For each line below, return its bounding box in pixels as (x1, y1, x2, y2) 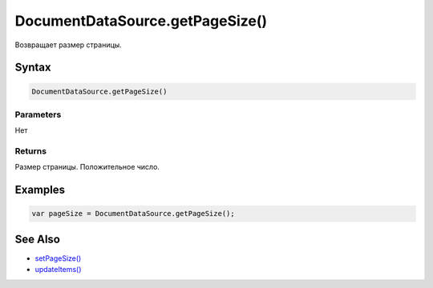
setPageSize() (34, 253, 82, 263)
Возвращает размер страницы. (14, 40, 122, 50)
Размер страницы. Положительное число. (14, 162, 160, 172)
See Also (14, 232, 60, 246)
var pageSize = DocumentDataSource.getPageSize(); (31, 209, 236, 218)
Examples (14, 183, 66, 197)
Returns (14, 146, 47, 157)
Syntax (14, 61, 51, 74)
